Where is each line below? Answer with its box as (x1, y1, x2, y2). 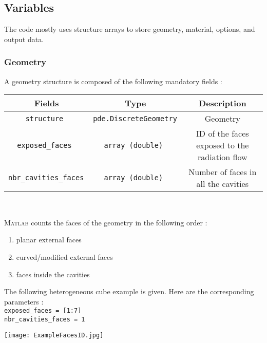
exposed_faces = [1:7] (4, 307, 82, 315)
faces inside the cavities (16, 269, 90, 279)
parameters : (4, 296, 44, 307)
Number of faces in (188, 166, 257, 178)
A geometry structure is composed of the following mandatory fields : (4, 75, 222, 86)
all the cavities (196, 178, 249, 190)
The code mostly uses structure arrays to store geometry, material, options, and (4, 24, 255, 34)
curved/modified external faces (16, 251, 113, 262)
